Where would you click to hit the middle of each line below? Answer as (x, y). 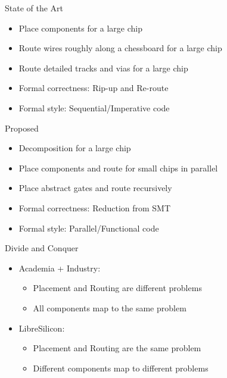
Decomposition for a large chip (75, 148)
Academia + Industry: (60, 268)
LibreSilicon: (42, 328)
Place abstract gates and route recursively (95, 188)
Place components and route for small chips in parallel (118, 168)
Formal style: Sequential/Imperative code (94, 107)
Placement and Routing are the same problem (117, 348)
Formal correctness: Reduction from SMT (95, 207)
